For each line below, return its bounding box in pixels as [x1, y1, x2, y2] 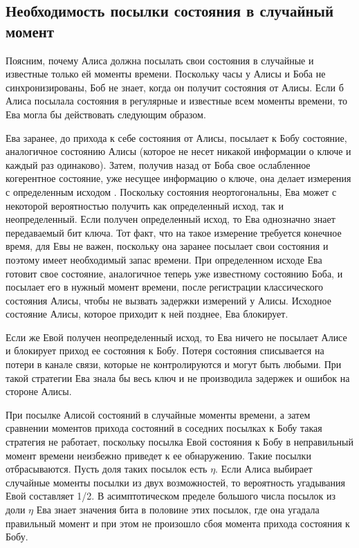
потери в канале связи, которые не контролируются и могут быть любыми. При [6, 357, 342, 372]
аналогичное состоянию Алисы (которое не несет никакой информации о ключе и [6, 144, 351, 158]
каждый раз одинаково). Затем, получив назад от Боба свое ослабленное [6, 157, 311, 172]
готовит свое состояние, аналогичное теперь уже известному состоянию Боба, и [6, 266, 343, 280]
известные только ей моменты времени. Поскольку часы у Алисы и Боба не [6, 66, 326, 81]
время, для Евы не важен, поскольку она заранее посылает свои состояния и [6, 239, 329, 253]
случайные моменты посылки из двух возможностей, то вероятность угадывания [6, 475, 345, 489]
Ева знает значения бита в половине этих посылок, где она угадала [36, 502, 320, 516]
